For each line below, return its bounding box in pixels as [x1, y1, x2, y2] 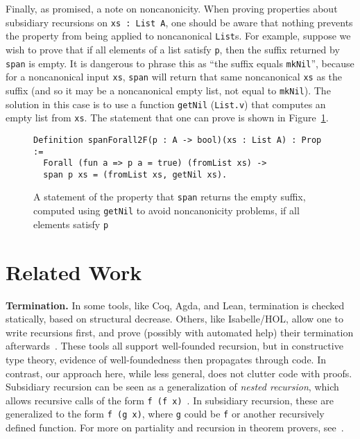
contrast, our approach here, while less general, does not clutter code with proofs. [6, 365, 352, 380]
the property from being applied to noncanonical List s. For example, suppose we [6, 28, 351, 43]
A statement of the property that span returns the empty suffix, [33, 189, 306, 204]
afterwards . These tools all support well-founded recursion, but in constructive [6, 338, 343, 353]
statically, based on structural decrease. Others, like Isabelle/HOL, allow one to [6, 311, 343, 326]
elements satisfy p [33, 216, 109, 231]
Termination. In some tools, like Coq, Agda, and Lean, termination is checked [6, 298, 345, 312]
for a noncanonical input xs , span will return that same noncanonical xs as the [6, 69, 343, 84]
